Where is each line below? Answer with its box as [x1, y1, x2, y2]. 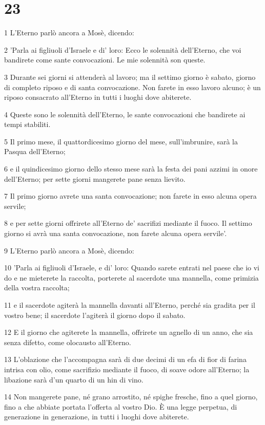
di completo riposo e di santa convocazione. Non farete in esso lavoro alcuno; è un [4, 81, 261, 92]
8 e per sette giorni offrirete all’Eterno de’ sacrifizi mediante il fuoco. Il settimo [4, 218, 252, 228]
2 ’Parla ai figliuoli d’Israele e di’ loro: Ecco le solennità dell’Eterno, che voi [4, 44, 241, 55]
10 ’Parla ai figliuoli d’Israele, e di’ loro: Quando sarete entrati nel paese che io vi [4, 262, 260, 273]
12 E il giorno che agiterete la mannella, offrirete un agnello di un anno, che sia [4, 327, 253, 337]
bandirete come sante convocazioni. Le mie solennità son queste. [4, 54, 206, 65]
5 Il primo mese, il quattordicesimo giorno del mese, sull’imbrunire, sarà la [4, 136, 238, 146]
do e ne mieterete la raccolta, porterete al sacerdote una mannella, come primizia [4, 272, 259, 283]
